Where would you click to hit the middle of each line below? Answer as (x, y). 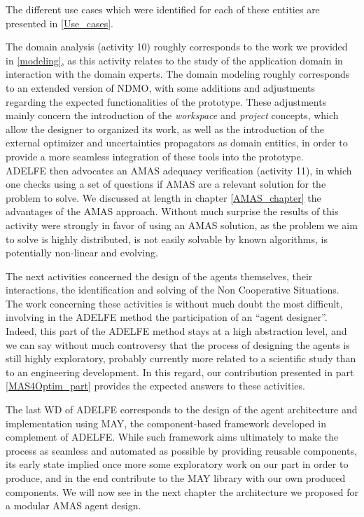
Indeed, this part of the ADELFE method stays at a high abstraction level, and (176, 331)
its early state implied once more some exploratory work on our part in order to (177, 464)
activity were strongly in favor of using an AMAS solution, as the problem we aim (182, 225)
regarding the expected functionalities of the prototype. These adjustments (166, 101)
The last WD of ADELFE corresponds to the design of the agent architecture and (182, 409)
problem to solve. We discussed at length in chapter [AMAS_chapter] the (163, 197)
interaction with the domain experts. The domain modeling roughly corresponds (178, 74)
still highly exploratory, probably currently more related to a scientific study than (181, 358)
